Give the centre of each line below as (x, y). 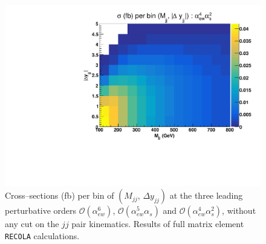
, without (239, 210)
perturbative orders (41, 210)
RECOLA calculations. (42, 235)
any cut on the (32, 224)
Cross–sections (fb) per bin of (60, 195)
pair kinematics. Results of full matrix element (158, 224)
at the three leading (206, 195)
